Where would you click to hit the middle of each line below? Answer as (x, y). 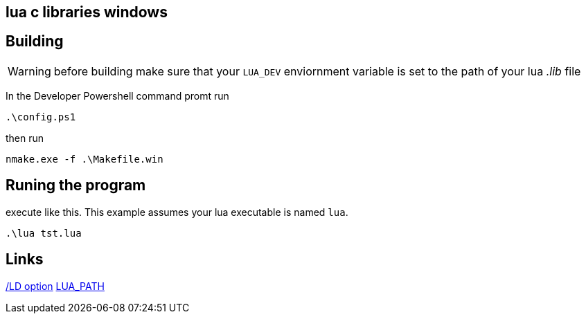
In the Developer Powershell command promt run (117, 95)
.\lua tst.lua (44, 233)
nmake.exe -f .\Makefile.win (85, 159)
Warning (29, 71)
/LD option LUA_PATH (55, 286)
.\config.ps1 (41, 117)
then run (25, 138)
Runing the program (76, 185)
